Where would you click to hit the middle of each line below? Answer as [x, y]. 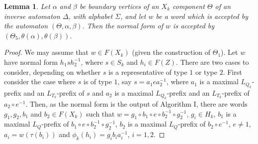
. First [232, 72]
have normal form [31, 62]
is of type [97, 81]
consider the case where [40, 81]
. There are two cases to [213, 62]
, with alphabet [90, 16]
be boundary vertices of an [119, 6]
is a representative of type [148, 72]
